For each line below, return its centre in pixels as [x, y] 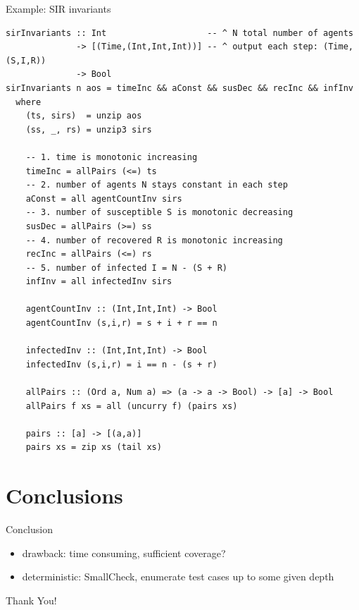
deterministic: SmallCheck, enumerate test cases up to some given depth [178, 577]
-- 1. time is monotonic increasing [112, 157]
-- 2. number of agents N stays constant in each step [157, 185]
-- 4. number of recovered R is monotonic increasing [154, 240]
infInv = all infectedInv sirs [99, 282]
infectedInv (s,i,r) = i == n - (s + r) [121, 364]
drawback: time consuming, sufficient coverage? [124, 553]
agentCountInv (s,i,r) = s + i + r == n [121, 323]
